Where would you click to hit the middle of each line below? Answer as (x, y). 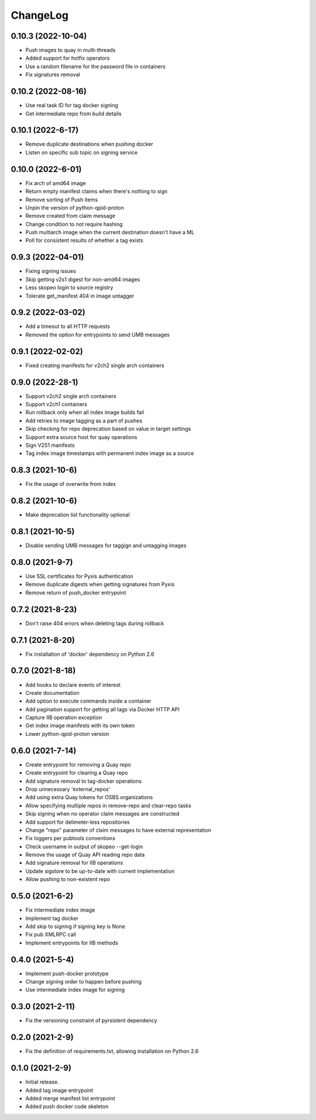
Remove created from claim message (70, 216)
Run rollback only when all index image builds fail (85, 412)
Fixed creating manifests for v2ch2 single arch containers (95, 365)
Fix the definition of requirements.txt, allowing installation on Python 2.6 (112, 1052)
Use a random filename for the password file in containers (96, 66)
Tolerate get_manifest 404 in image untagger (80, 296)
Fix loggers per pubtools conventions (70, 838)
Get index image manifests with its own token (80, 725)
